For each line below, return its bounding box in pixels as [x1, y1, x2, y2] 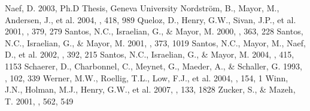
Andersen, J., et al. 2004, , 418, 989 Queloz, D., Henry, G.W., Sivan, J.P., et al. [5, 13, 296, 26]
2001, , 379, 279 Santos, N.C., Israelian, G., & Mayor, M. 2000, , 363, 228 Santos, [5, 25, 303, 37]
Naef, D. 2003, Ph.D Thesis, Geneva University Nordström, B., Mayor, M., [5, 2, 279, 14]
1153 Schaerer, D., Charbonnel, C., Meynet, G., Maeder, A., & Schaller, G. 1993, [5, 59, 302, 72]
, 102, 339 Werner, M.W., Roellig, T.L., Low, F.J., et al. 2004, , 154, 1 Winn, [5, 71, 288, 84]
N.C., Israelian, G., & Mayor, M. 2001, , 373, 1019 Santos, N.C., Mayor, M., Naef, [5, 36, 306, 49]
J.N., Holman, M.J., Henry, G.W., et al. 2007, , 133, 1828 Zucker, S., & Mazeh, [5, 83, 296, 96]
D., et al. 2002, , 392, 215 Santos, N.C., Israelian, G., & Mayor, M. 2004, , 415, [5, 48, 294, 61]
